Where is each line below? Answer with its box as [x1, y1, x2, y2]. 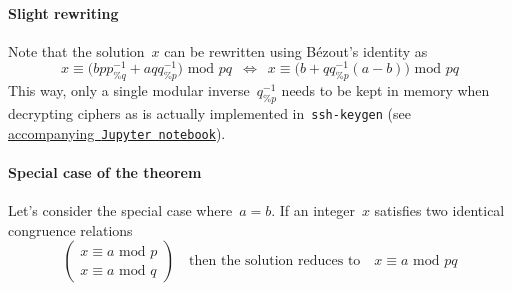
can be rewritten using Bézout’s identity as [164, 40, 428, 61]
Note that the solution [8, 40, 145, 61]
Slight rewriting [8, 2, 119, 23]
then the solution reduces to [189, 254, 361, 269]
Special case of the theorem [8, 161, 202, 182]
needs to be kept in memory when [281, 80, 490, 101]
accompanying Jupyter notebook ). [8, 122, 226, 143]
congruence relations [8, 219, 133, 240]
